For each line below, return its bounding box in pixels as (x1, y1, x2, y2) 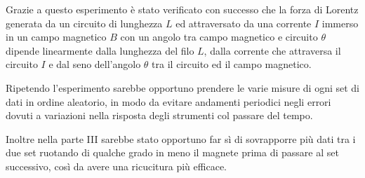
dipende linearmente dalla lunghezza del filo (6, 43, 194, 57)
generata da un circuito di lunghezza (6, 15, 163, 30)
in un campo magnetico (6, 29, 107, 44)
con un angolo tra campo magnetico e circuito (120, 29, 318, 44)
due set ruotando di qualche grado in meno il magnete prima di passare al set (6, 145, 339, 160)
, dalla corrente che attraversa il (204, 43, 341, 57)
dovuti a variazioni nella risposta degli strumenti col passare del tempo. (6, 108, 313, 123)
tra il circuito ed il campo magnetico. (152, 57, 312, 71)
